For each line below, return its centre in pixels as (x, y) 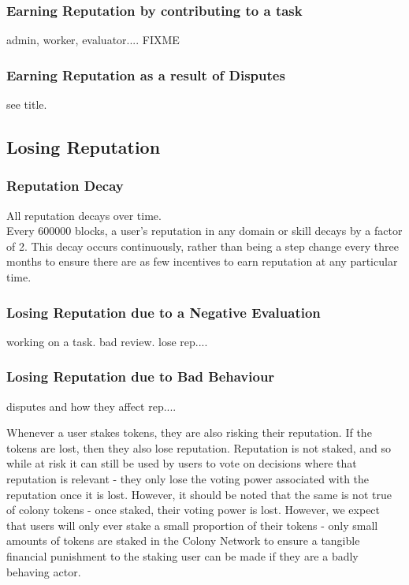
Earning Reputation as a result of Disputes (146, 75)
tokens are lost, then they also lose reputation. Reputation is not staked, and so (199, 447)
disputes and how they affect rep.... (91, 406)
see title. (27, 104)
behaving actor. (44, 571)
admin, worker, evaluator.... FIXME (93, 40)
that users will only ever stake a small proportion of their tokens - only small (192, 525)
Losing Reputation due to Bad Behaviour (141, 376)
